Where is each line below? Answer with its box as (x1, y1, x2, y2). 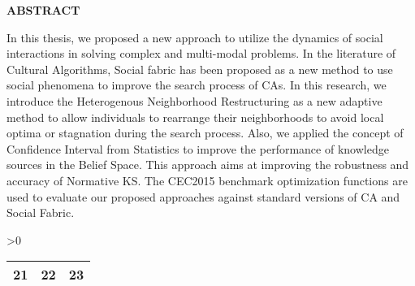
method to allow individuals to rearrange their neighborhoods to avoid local (6, 108, 384, 125)
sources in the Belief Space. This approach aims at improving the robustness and (6, 156, 409, 173)
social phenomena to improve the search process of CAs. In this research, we (6, 76, 387, 93)
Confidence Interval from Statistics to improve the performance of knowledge (6, 140, 389, 157)
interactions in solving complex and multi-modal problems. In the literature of (6, 45, 396, 62)
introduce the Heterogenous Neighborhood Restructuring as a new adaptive (6, 92, 383, 109)
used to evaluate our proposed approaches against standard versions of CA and (6, 188, 400, 205)
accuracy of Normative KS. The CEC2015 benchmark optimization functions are (6, 171, 408, 188)
